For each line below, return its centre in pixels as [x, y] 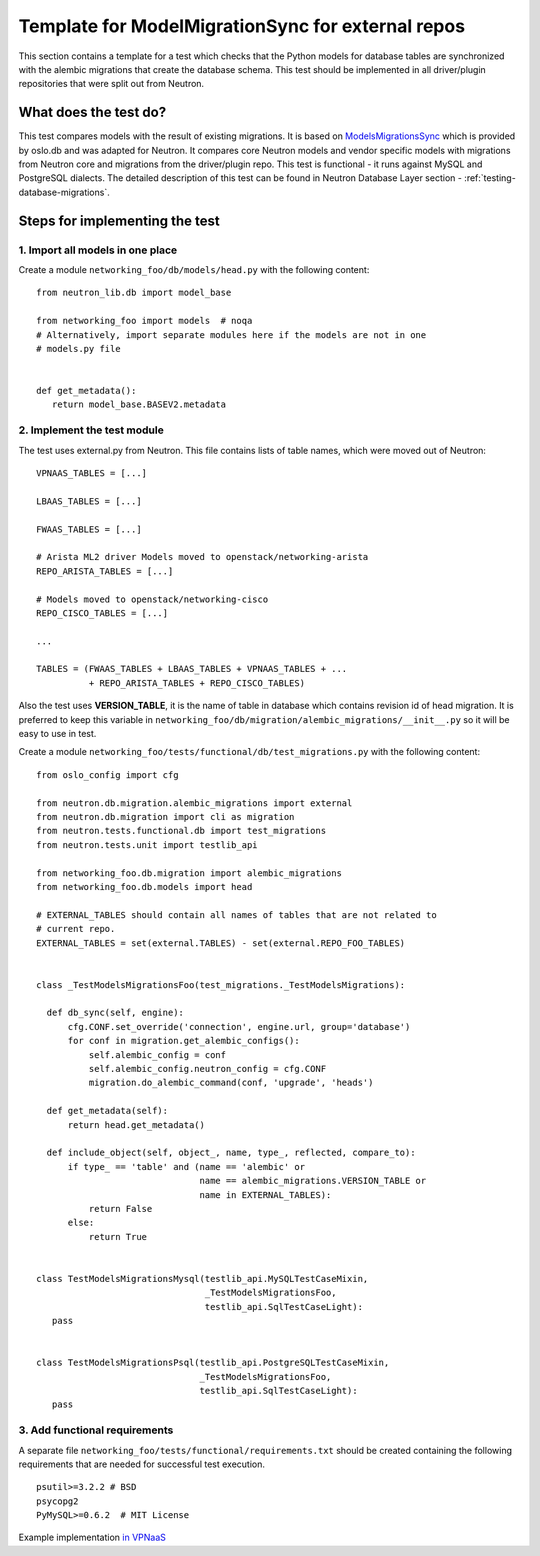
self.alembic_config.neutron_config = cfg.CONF [207, 1069]
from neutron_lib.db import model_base [134, 293]
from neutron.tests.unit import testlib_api [147, 844]
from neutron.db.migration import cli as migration [165, 816]
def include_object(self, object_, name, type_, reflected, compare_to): [231, 1153]
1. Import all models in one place [98, 250]
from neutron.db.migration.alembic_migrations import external [194, 803]
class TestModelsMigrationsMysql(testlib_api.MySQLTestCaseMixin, [202, 1278]
